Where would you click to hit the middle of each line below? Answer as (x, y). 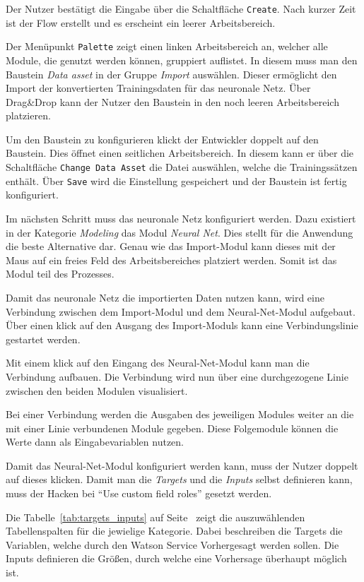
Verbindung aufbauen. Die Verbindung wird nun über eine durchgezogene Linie (177, 376)
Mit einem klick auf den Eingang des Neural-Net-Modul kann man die (158, 363)
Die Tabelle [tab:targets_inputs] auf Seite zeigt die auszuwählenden (155, 517)
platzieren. (28, 115)
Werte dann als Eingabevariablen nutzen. (95, 442)
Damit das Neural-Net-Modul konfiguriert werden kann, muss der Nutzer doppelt (182, 465)
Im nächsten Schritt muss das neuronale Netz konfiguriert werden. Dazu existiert (181, 218)
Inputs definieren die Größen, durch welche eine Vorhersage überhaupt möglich (176, 558)
